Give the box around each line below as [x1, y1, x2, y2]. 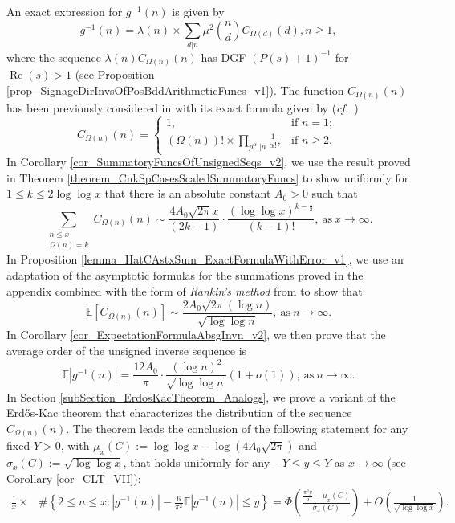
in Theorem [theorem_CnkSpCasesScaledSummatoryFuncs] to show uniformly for [6, 169, 409, 186]
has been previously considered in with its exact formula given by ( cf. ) [6, 99, 359, 116]
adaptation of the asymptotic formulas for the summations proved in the [6, 267, 364, 284]
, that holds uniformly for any [123, 454, 270, 471]
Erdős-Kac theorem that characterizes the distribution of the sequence [6, 404, 352, 421]
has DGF [201, 48, 246, 65]
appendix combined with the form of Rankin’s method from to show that [6, 282, 363, 299]
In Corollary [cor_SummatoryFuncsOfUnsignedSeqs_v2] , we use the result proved [6, 153, 411, 170]
